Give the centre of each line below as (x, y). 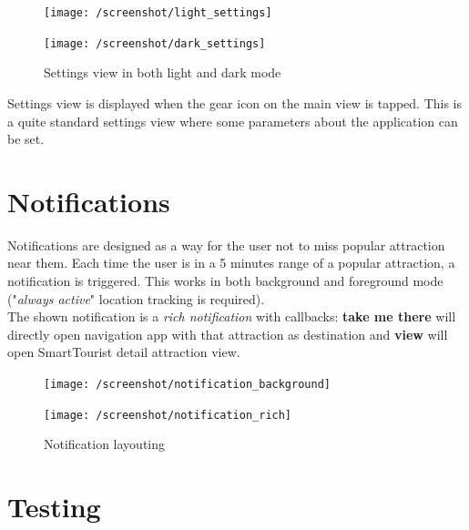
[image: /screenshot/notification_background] (187, 384)
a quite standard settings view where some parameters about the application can (233, 121)
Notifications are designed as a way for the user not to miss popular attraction (226, 245)
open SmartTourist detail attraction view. (124, 352)
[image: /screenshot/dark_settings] (155, 43)
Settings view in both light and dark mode (163, 72)
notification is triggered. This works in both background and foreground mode (225, 280)
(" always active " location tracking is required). (136, 298)
